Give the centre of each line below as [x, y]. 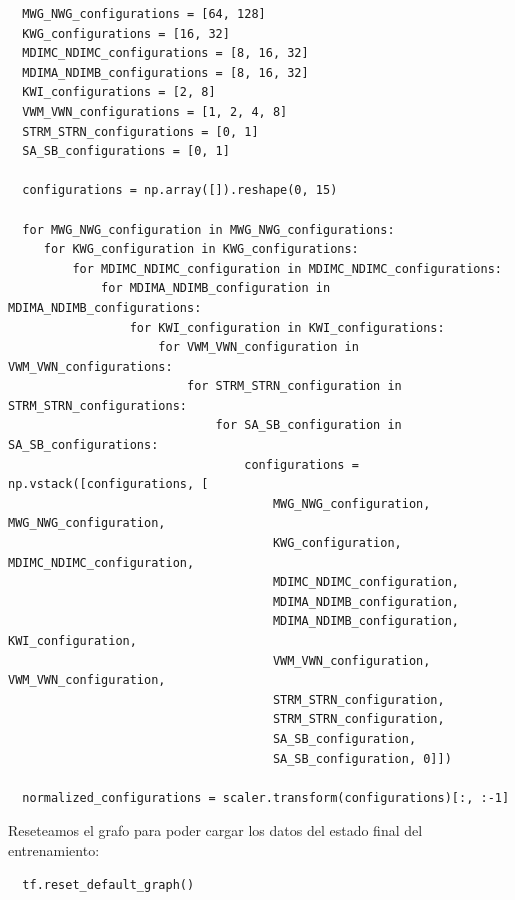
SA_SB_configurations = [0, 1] [126, 151]
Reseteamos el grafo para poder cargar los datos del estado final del [215, 830]
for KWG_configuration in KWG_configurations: [201, 249]
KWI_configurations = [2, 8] [119, 92]
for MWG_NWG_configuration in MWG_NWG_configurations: [208, 229]
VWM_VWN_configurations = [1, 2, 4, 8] [155, 111]
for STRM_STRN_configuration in [294, 386]
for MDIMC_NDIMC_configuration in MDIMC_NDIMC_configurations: [287, 268]
